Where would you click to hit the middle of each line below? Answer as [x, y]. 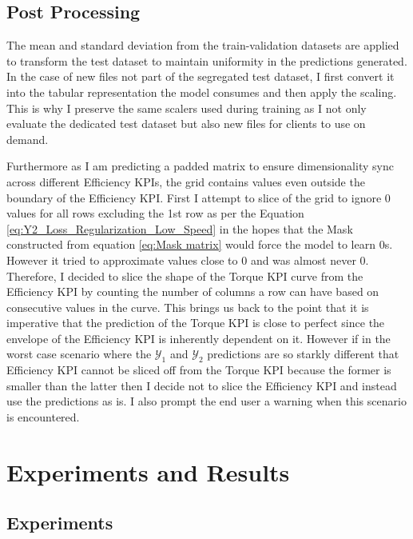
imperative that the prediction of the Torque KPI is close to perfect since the [196, 323]
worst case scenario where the [79, 354]
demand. [28, 139]
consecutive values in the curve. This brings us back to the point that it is [188, 307]
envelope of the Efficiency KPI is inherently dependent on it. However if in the [199, 338]
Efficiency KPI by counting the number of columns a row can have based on [193, 291]
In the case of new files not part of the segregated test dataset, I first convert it [201, 76]
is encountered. [43, 417]
